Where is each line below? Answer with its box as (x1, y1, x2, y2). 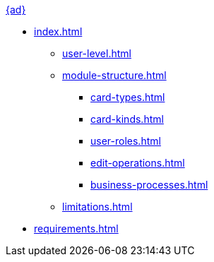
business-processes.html (90, 179, 208, 191)
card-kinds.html (90, 113, 164, 125)
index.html (34, 25, 83, 37)
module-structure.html (62, 69, 167, 81)
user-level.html (62, 47, 131, 59)
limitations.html (62, 201, 133, 213)
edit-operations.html (90, 157, 185, 169)
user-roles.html (90, 135, 161, 147)
